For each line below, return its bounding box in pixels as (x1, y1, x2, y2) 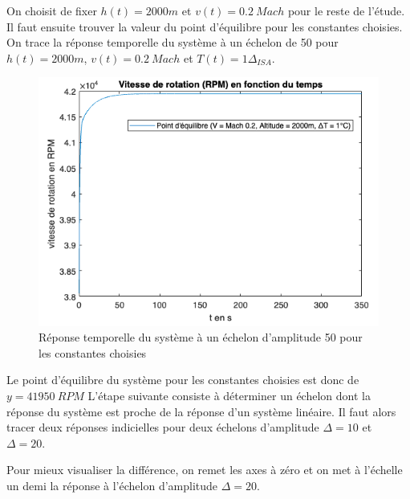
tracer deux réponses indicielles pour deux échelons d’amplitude (6, 419, 319, 436)
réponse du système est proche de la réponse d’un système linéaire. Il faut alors (6, 403, 396, 419)
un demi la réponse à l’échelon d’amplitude (6, 477, 218, 494)
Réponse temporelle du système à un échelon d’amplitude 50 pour (39, 329, 363, 346)
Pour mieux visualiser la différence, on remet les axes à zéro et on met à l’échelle (6, 461, 403, 478)
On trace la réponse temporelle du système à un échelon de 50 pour (6, 34, 339, 51)
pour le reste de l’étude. (287, 2, 405, 18)
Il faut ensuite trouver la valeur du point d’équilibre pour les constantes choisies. (6, 18, 403, 35)
